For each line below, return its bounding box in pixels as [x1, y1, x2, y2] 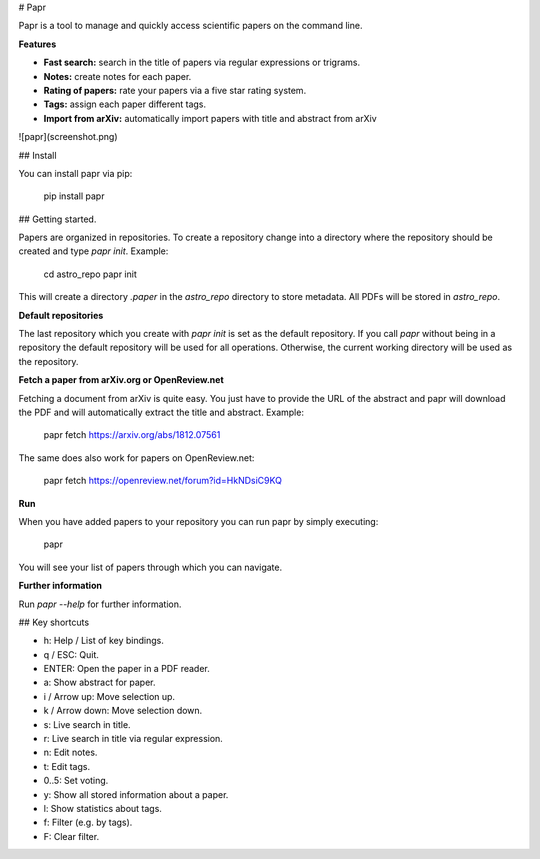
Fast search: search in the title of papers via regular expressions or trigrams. [43, 56, 360, 69]
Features [18, 38, 57, 50]
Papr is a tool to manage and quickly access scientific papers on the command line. [18, 20, 363, 32]
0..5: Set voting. [43, 775, 109, 787]
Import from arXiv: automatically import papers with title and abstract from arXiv [43, 112, 377, 124]
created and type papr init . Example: [18, 245, 169, 257]
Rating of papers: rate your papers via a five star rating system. [43, 84, 307, 96]
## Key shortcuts [18, 616, 90, 628]
